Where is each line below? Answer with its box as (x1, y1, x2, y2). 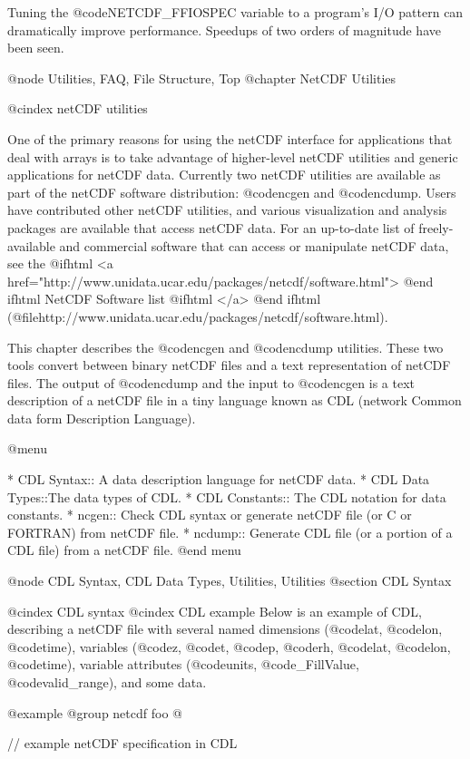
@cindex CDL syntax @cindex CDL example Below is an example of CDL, (7, 601, 422, 620)
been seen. (7, 38, 64, 57)
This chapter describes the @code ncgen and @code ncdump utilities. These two (7, 337, 444, 356)
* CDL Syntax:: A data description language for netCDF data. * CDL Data (7, 470, 430, 489)
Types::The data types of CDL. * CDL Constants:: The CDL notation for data (7, 487, 446, 506)
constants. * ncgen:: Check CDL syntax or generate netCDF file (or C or (7, 505, 412, 524)
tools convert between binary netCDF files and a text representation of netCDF (7, 355, 451, 375)
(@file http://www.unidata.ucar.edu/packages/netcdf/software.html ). (7, 307, 388, 326)
